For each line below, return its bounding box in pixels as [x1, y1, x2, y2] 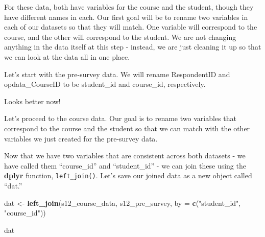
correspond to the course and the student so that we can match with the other [4, 123, 250, 133]
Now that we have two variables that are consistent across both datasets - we [4, 150, 246, 161]
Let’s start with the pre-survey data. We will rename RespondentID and [4, 68, 230, 79]
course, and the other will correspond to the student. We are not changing [4, 31, 236, 42]
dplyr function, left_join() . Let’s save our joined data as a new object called [4, 170, 252, 181]
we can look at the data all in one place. [4, 51, 130, 62]
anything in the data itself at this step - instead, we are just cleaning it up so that [4, 41, 261, 52]
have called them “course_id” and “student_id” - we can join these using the [4, 160, 246, 171]
